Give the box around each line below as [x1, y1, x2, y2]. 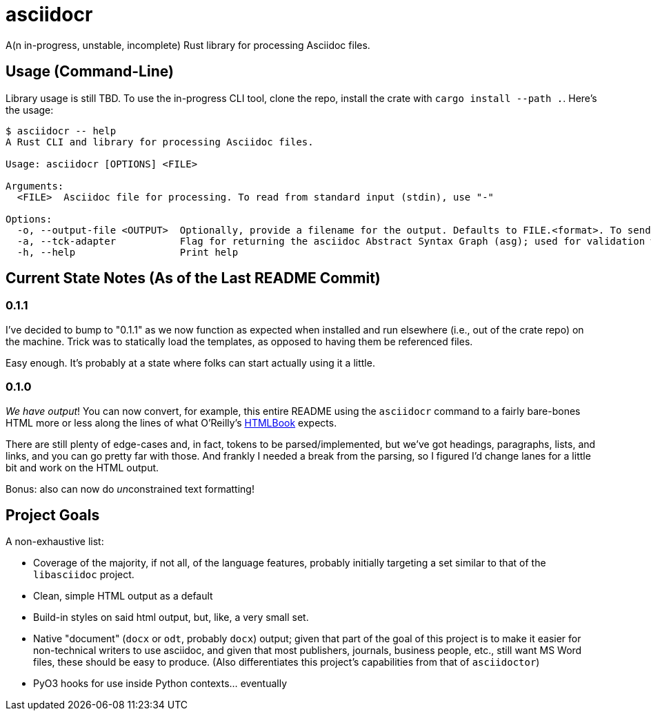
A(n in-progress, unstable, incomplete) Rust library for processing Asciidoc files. [6, 39, 370, 51]
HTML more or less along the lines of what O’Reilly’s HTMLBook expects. [6, 416, 337, 429]
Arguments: [6, 180, 64, 192]
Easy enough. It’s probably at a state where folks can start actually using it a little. [6, 356, 375, 369]
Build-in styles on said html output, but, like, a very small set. [33, 611, 309, 624]
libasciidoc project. [33, 569, 134, 581]
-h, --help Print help [17, 246, 239, 258]
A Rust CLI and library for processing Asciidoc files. [6, 136, 314, 147]
